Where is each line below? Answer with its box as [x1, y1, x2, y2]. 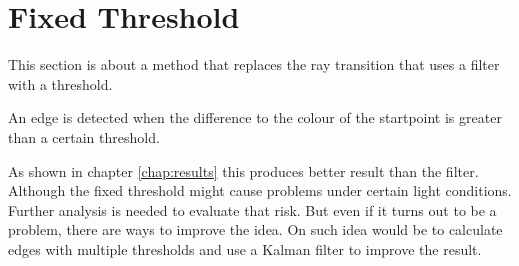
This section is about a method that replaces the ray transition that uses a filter [8, 54, 500, 75]
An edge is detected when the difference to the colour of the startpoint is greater [8, 107, 502, 128]
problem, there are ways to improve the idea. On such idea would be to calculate [8, 219, 503, 240]
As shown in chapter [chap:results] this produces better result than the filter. [8, 160, 479, 181]
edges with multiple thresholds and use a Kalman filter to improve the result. [8, 238, 482, 259]
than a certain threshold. [8, 126, 160, 147]
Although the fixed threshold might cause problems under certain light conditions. [8, 180, 512, 201]
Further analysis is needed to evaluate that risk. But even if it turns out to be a [8, 199, 497, 220]
